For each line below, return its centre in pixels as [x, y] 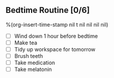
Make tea [26, 43]
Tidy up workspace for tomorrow [55, 49]
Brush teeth [28, 56]
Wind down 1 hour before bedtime [56, 36]
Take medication [35, 63]
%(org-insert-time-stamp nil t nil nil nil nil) [57, 24]
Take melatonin [33, 69]
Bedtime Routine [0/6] [48, 10]
